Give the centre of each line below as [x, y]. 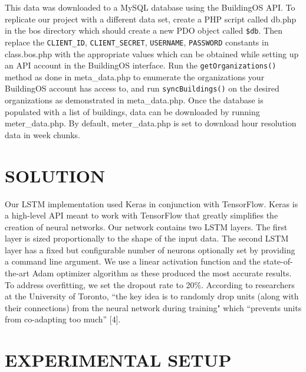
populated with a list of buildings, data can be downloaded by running [132, 111]
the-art [17, 273]
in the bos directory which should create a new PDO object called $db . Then [144, 30]
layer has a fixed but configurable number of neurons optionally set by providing [150, 249]
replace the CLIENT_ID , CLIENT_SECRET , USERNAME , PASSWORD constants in [137, 42]
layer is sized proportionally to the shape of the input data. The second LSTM [147, 238]
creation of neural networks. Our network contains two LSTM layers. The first [146, 226]
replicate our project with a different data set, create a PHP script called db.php [151, 19]
